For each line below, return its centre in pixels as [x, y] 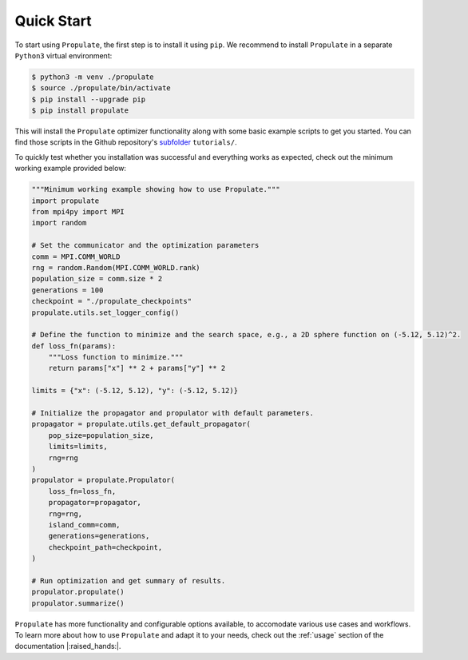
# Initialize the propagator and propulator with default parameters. [173, 413]
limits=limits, [78, 447]
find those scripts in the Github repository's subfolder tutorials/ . [126, 142]
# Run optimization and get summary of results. [129, 580]
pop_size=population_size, [101, 435]
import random [59, 223]
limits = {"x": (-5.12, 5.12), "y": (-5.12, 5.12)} [135, 391]
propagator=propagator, [95, 503]
